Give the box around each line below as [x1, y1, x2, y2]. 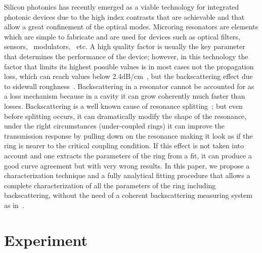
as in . [4, 199, 24, 210]
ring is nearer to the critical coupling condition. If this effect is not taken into [4, 140, 244, 151]
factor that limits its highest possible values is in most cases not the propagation [4, 61, 254, 71]
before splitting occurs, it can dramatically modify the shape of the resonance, [4, 110, 247, 121]
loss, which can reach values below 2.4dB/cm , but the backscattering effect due [4, 71, 253, 81]
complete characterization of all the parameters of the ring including [4, 180, 216, 190]
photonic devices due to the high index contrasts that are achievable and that [4, 11, 245, 22]
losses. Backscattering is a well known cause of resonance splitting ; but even [4, 100, 243, 111]
